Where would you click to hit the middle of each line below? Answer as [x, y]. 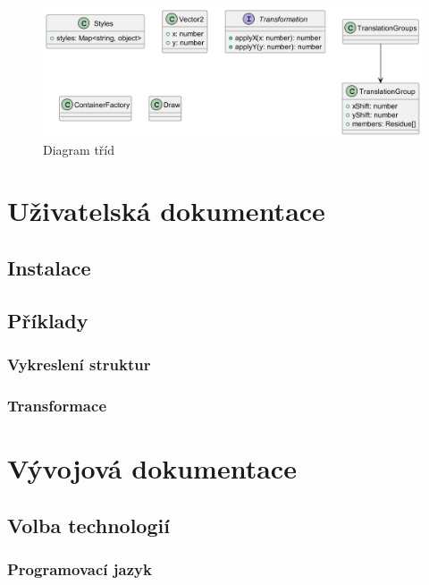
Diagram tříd [79, 149]
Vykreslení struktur [79, 364]
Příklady [48, 320]
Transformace [57, 405]
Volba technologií [88, 525]
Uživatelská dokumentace [166, 211]
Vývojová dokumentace [152, 467]
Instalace [49, 267]
